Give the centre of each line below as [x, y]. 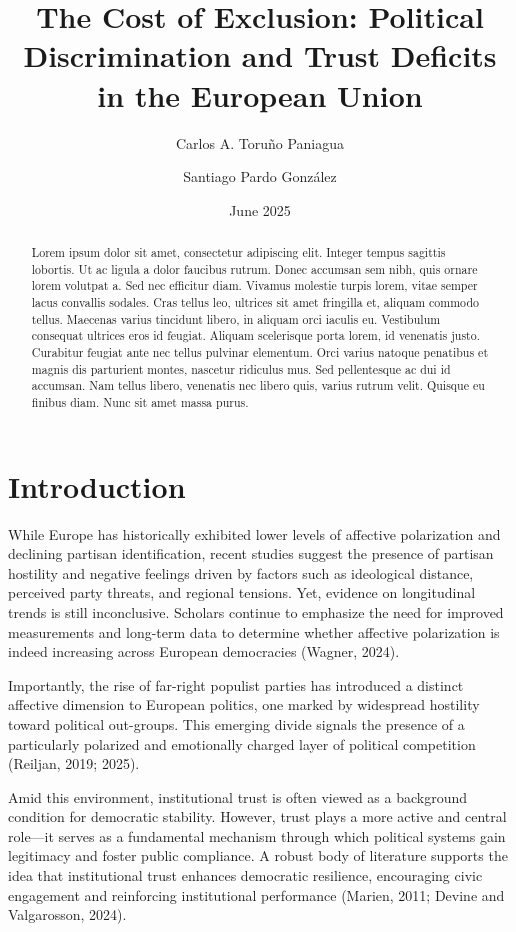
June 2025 [260, 209]
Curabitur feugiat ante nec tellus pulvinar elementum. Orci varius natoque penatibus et [260, 352]
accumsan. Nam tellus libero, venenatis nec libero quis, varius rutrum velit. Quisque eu [258, 385]
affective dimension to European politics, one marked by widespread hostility [244, 704]
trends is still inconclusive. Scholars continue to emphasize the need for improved [256, 611]
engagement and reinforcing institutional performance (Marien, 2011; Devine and [256, 894]
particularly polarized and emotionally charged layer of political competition [242, 743]
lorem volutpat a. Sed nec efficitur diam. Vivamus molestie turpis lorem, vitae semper [254, 285]
